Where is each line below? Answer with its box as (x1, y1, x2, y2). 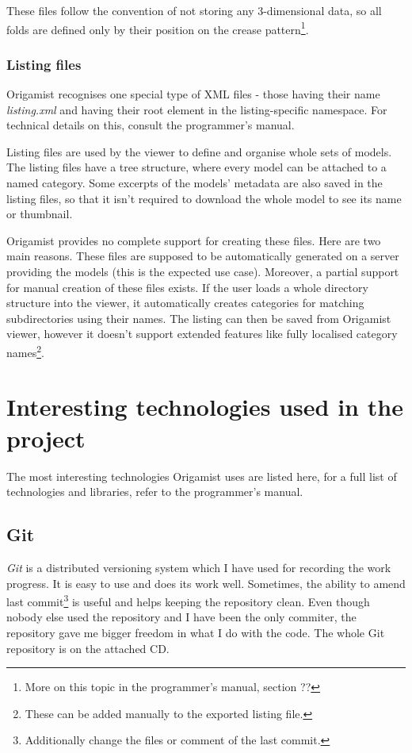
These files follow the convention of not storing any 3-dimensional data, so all (6, 2, 382, 18)
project (6, 421, 86, 454)
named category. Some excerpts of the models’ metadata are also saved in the (6, 175, 383, 191)
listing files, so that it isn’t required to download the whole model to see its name (6, 190, 402, 206)
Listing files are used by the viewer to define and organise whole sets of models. (6, 143, 392, 159)
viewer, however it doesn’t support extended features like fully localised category (6, 325, 398, 342)
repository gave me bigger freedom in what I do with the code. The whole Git (6, 624, 385, 640)
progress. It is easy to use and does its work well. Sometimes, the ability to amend (6, 574, 406, 591)
